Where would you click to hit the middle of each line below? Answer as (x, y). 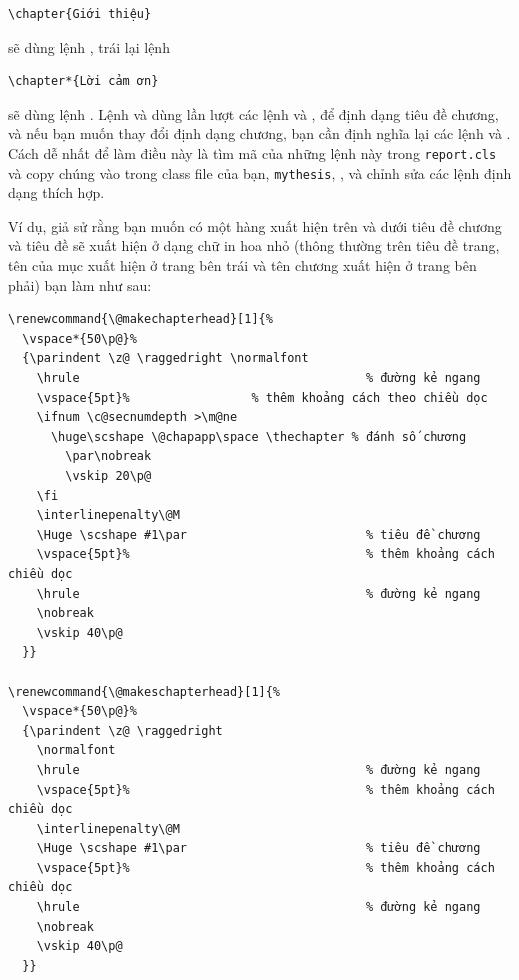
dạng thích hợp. (56, 192)
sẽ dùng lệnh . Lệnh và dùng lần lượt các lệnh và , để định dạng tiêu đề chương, (253, 113)
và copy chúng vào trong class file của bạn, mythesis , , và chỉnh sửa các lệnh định (260, 172)
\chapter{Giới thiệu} (80, 14)
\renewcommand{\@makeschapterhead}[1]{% (144, 691)
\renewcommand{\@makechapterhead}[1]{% (140, 319)
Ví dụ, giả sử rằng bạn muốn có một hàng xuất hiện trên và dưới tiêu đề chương (255, 225)
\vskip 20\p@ (108, 476)
